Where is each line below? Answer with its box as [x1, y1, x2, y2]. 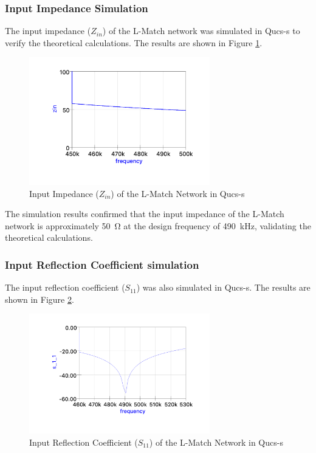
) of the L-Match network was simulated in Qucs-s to [102, 24, 300, 37]
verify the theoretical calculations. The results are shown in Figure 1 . [5, 36, 263, 49]
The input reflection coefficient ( [5, 281, 125, 294]
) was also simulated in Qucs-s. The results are [136, 281, 311, 294]
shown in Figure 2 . [5, 292, 74, 305]
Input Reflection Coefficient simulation [5, 257, 199, 272]
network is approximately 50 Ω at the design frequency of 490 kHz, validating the [5, 219, 311, 232]
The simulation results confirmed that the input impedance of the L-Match [5, 207, 284, 220]
